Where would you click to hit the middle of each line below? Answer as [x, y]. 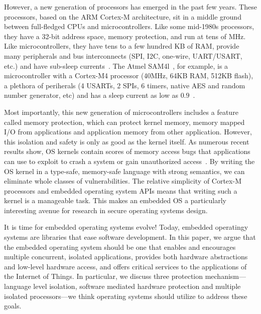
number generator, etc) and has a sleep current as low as [91, 95]
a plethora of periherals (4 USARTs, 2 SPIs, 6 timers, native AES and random [125, 85]
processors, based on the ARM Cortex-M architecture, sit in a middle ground [123, 16]
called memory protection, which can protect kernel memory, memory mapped [124, 122]
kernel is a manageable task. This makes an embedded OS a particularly [115, 200]
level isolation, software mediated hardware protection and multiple [137, 286]
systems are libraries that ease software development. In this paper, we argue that [130, 237]
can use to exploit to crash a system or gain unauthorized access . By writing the [129, 161]
